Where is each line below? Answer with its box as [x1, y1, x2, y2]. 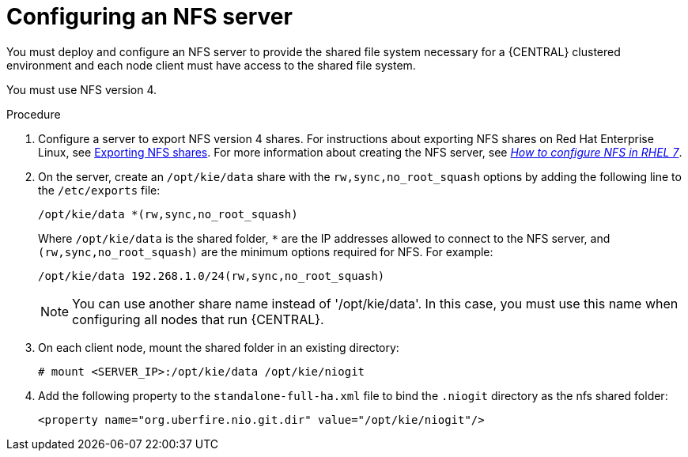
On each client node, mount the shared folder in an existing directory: [38, 340, 399, 354]
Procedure [6, 107, 61, 121]
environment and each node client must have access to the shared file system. [6, 58, 416, 72]
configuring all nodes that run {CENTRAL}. [72, 311, 324, 327]
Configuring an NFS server [6, 3, 293, 30]
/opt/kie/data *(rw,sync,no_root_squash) [38, 207, 298, 221]
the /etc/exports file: [38, 183, 161, 197]
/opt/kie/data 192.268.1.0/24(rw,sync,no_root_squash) [38, 269, 385, 282]
